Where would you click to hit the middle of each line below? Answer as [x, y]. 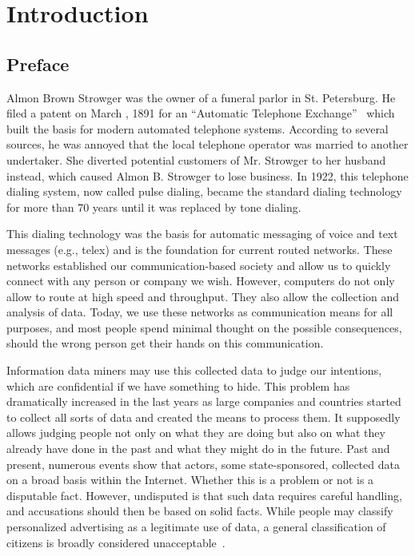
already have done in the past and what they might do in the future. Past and [198, 449]
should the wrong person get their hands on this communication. [165, 343]
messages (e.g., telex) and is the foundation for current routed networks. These [200, 249]
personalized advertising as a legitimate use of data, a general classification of [196, 527]
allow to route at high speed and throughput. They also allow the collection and [203, 296]
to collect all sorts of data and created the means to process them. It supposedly [204, 417]
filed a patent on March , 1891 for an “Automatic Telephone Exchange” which [201, 113]
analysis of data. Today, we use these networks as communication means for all [200, 312]
